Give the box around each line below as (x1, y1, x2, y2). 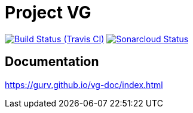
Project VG (5, 2, 91, 23)
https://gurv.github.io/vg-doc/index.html (5, 79, 163, 90)
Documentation (5, 54, 99, 70)
